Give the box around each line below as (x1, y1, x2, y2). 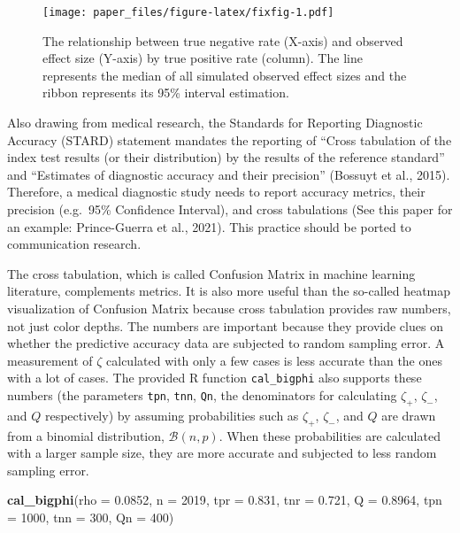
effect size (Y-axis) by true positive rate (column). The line (42, 49, 363, 67)
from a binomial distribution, (7, 426, 165, 444)
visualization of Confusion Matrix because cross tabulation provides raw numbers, (7, 298, 451, 317)
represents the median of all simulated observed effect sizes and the (42, 66, 407, 84)
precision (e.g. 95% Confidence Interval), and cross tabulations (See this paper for (7, 200, 453, 218)
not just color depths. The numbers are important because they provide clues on (7, 316, 443, 335)
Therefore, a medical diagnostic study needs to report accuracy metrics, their (7, 182, 425, 201)
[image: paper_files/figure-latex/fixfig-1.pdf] (42, 6, 334, 19)
